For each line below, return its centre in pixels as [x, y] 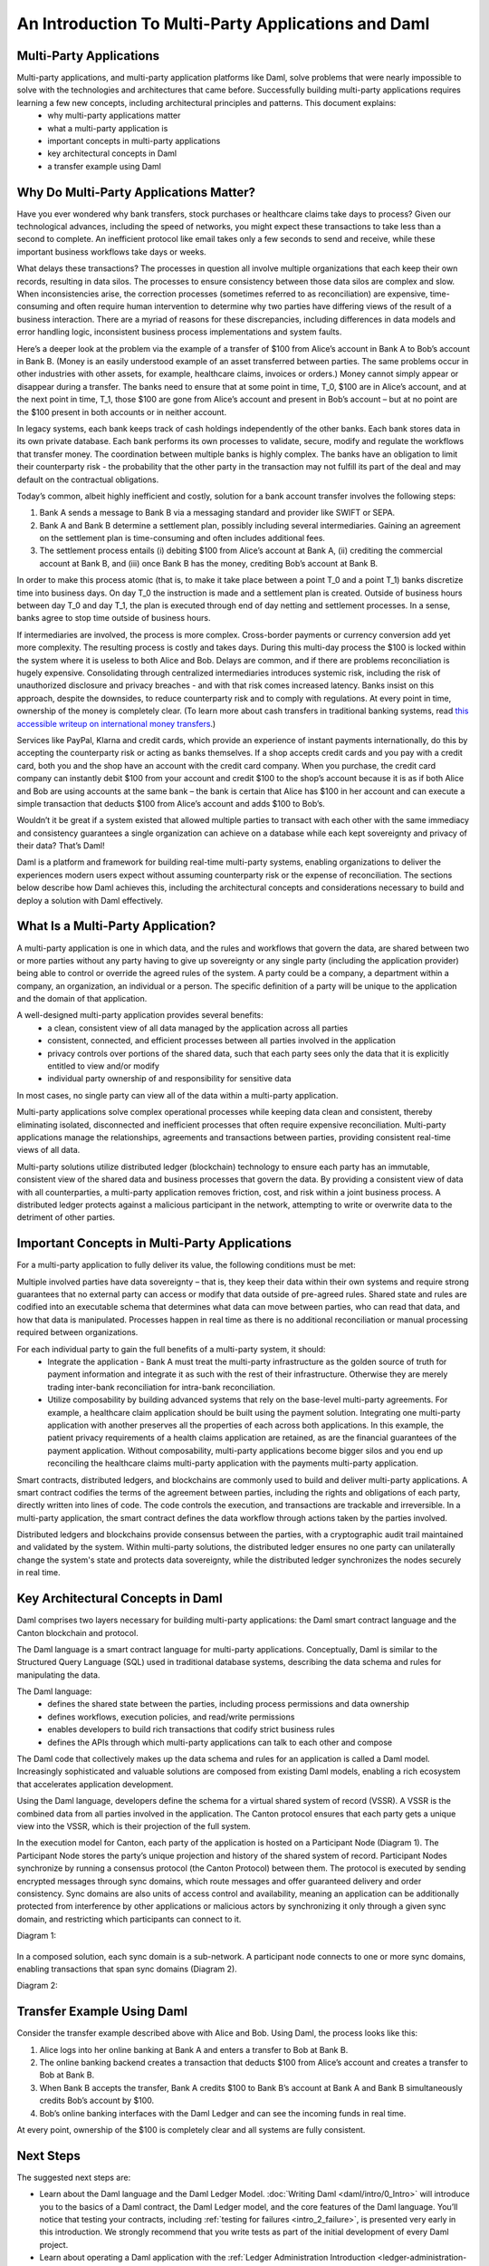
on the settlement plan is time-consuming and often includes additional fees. [182, 538]
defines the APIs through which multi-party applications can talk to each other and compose [220, 1742]
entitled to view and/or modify [104, 1066]
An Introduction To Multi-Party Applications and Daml [223, 24]
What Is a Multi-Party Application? [116, 926]
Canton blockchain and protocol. [78, 1632]
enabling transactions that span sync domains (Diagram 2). [127, 1969]
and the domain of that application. [82, 999]
